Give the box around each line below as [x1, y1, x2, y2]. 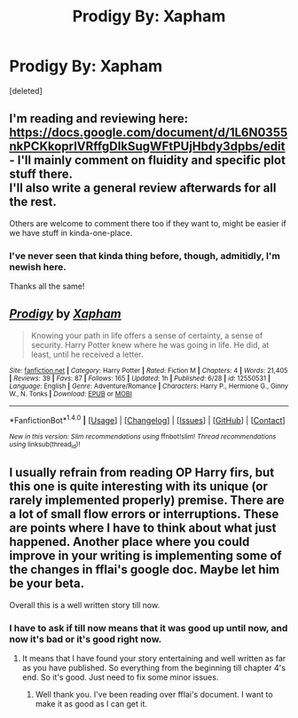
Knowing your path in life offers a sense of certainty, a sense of [30, 330, 263, 341]
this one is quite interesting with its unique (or [9, 479, 268, 494]
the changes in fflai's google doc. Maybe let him [9, 562, 280, 578]
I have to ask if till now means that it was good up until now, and [9, 621, 288, 634]
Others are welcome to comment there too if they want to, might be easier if [9, 217, 286, 228]
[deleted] [9, 85, 43, 96]
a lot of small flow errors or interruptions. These [9, 507, 279, 522]
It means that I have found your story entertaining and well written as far [21, 652, 286, 663]
